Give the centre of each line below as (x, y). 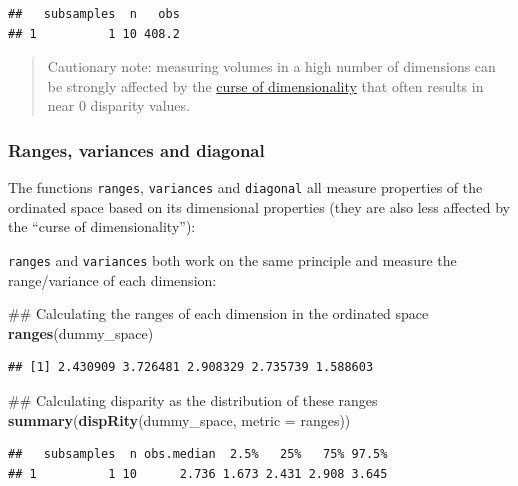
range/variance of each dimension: (112, 279)
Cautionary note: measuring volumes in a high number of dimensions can (271, 66)
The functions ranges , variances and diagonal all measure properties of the (245, 187)
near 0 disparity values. (118, 105)
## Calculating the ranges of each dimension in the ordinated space (218, 313)
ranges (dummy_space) (81, 332)
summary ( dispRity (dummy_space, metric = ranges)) (179, 419)
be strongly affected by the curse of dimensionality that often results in (265, 85)
